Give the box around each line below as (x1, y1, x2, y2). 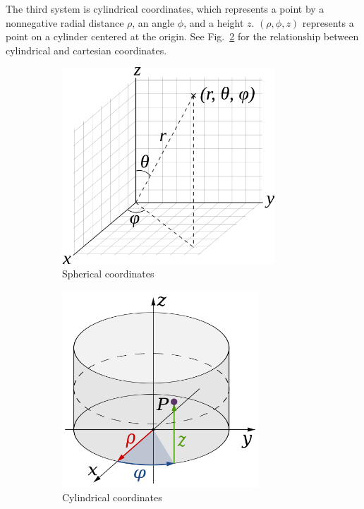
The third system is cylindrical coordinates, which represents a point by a (6, 1, 324, 16)
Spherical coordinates (62, 266, 154, 281)
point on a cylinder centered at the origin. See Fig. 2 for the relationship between (6, 29, 359, 44)
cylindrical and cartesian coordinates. (6, 42, 167, 57)
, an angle (132, 15, 175, 30)
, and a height (183, 15, 244, 30)
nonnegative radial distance (6, 15, 124, 30)
